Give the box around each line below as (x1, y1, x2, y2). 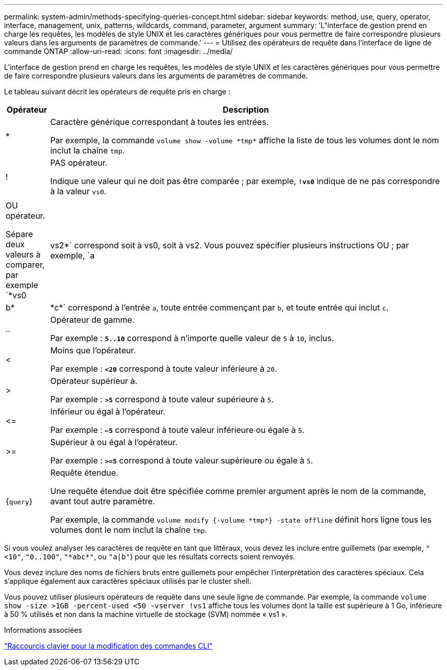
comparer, (6, 260, 45, 270)
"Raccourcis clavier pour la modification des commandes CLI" (4, 641, 213, 650)
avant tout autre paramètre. (50, 496, 155, 506)
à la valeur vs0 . (50, 186, 107, 196)
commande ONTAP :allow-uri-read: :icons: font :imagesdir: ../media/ (4, 47, 233, 56)
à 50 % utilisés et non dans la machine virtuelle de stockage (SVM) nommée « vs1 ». (4, 610, 288, 619)
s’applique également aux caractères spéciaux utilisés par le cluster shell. (4, 577, 252, 585)
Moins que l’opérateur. (50, 345, 136, 355)
